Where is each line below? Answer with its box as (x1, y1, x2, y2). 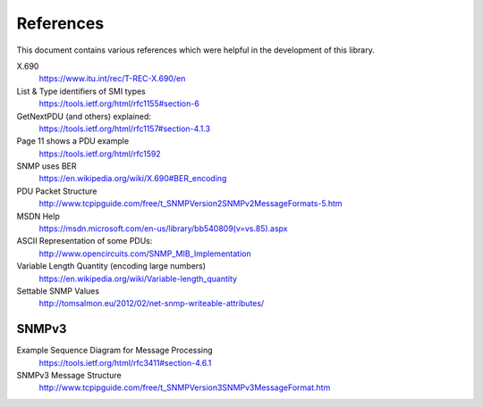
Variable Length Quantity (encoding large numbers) (16, 261, 206, 271)
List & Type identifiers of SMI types (16, 86, 147, 96)
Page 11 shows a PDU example (16, 136, 130, 146)
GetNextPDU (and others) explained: (16, 111, 152, 121)
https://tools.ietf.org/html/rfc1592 (38, 148, 161, 159)
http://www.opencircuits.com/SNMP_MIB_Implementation (38, 248, 251, 259)
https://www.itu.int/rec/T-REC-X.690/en (38, 73, 186, 84)
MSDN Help (16, 211, 60, 221)
